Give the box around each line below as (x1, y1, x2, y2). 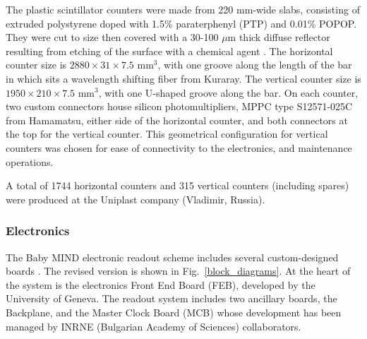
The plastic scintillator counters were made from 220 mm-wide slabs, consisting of (6, 2, 360, 16)
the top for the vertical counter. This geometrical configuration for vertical (6, 126, 328, 141)
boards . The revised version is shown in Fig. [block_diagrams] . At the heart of (6, 263, 351, 278)
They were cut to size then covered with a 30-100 (6, 30, 219, 44)
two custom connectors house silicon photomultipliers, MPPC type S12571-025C (6, 99, 353, 114)
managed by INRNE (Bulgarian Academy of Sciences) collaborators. (6, 319, 301, 333)
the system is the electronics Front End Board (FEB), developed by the (6, 277, 315, 292)
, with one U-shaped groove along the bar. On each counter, (98, 85, 359, 100)
